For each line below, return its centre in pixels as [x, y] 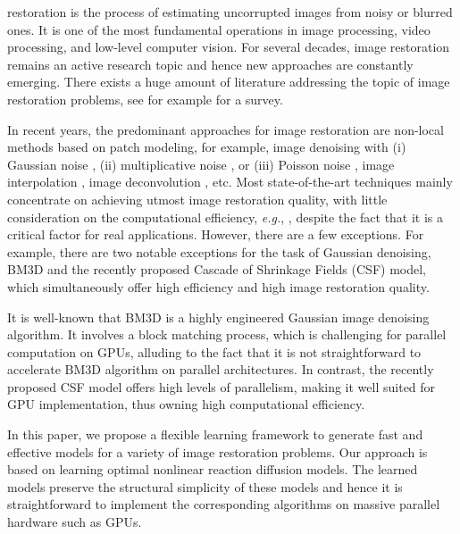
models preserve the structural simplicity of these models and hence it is [205, 486]
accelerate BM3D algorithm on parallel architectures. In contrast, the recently [221, 369]
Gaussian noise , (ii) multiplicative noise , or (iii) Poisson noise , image [201, 164]
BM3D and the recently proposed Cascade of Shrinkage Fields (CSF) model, [217, 269]
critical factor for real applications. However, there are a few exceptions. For [216, 234]
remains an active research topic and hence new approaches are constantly [210, 64]
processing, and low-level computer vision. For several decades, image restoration [229, 47]
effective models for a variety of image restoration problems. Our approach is [217, 451]
